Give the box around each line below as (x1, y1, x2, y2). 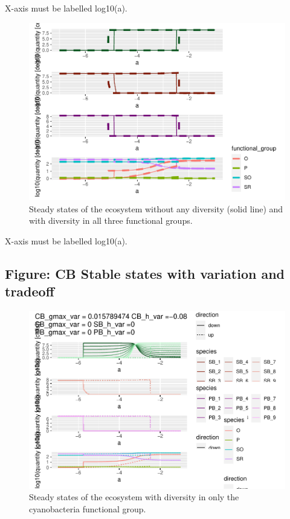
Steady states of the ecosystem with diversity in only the (29, 491, 239, 503)
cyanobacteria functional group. (29, 502, 146, 515)
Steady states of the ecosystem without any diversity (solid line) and (29, 202, 283, 215)
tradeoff (5, 282, 54, 301)
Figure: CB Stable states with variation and (5, 264, 285, 282)
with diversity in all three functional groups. (29, 214, 193, 227)
